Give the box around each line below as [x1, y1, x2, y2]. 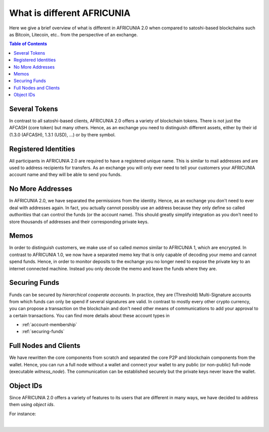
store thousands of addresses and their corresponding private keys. [9, 219, 149, 225]
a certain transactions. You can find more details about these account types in [9, 312, 170, 318]
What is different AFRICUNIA [9, 7, 131, 18]
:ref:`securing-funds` [21, 329, 65, 335]
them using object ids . [9, 402, 55, 408]
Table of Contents [9, 41, 47, 47]
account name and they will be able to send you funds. [9, 172, 122, 177]
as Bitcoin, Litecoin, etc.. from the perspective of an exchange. [9, 31, 138, 37]
